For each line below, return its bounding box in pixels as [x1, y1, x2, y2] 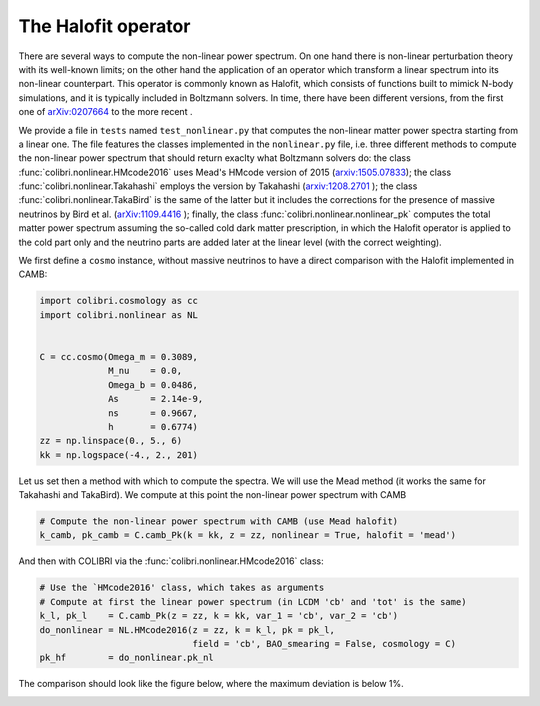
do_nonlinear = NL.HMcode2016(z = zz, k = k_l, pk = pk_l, [39, 624, 335, 635]
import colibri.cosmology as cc [39, 295, 199, 307]
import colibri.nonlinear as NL [39, 309, 199, 320]
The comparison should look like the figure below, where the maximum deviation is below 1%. [18, 678, 404, 690]
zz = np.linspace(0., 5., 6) [39, 435, 183, 447]
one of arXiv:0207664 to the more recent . [18, 106, 193, 118]
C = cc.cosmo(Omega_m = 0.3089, [39, 351, 199, 362]
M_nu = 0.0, [108, 365, 183, 377]
